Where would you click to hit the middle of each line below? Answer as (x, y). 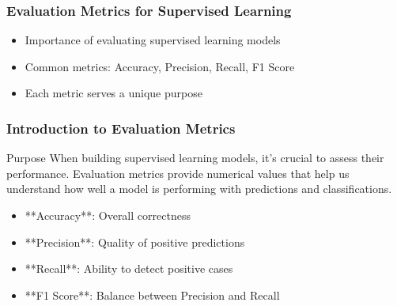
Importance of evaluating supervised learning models (153, 40)
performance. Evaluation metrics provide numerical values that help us (178, 173)
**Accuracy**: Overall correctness (108, 215)
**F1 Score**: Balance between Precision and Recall (152, 295)
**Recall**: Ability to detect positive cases (129, 268)
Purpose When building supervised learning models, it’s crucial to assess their (195, 158)
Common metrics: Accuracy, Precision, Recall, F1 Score (160, 66)
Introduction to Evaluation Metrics (121, 128)
